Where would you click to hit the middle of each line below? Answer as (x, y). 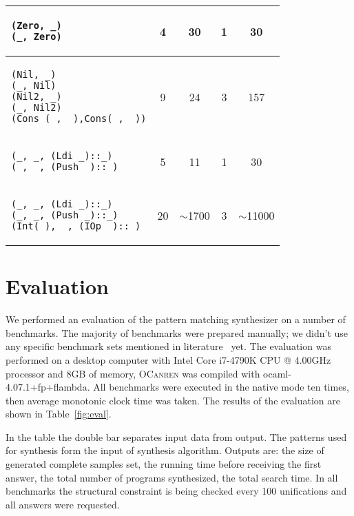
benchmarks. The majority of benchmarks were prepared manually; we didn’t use (177, 332)
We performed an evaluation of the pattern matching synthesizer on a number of (176, 319)
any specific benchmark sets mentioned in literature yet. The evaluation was (168, 346)
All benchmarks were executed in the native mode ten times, (221, 387)
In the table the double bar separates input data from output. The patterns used (176, 436)
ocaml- (277, 373)
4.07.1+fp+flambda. (48, 387)
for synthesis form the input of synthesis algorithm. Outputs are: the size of (165, 450)
